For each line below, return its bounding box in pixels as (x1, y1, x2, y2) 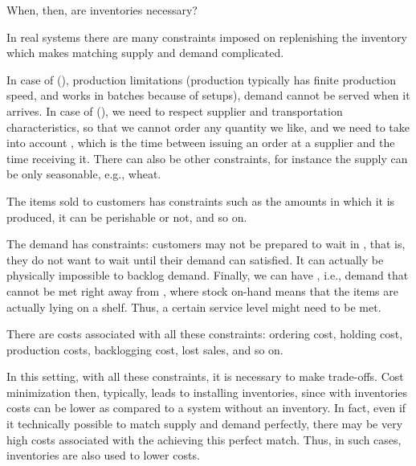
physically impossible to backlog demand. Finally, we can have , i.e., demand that (6, 267, 409, 284)
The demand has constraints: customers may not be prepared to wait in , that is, (6, 235, 406, 252)
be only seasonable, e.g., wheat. (6, 166, 161, 182)
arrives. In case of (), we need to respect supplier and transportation (6, 102, 343, 119)
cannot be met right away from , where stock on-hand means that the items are (6, 282, 398, 299)
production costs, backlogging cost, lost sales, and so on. (6, 341, 283, 358)
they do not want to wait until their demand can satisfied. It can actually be (6, 251, 384, 268)
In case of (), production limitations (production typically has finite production (6, 71, 396, 88)
